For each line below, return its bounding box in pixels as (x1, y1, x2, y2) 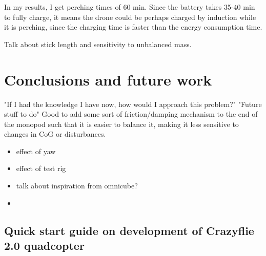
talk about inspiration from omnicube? (16, 180, 138, 191)
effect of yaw (16, 145, 56, 156)
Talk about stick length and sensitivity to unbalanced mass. (4, 38, 192, 49)
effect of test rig (16, 163, 66, 174)
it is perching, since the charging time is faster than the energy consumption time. (4, 22, 262, 32)
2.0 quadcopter (4, 238, 85, 253)
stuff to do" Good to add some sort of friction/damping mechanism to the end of (4, 109, 258, 119)
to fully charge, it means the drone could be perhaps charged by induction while (4, 11, 256, 22)
